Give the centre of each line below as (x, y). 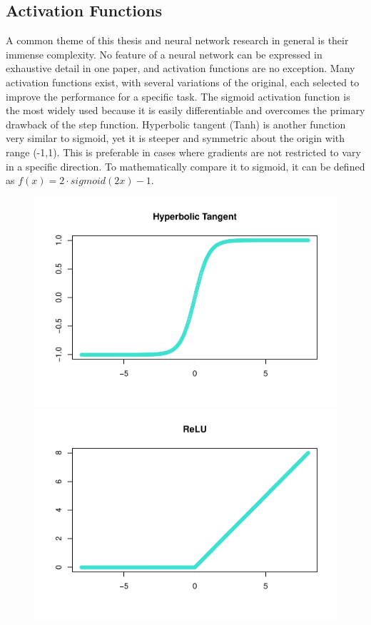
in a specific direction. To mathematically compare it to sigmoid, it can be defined (185, 166)
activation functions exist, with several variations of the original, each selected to (183, 82)
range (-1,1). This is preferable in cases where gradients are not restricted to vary (183, 152)
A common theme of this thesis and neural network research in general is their (177, 40)
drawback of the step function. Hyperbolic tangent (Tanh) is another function (176, 124)
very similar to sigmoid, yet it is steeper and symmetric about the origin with (176, 138)
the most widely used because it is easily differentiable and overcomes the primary (185, 110)
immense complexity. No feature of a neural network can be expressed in (164, 54)
